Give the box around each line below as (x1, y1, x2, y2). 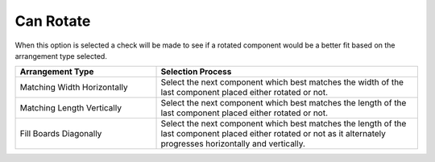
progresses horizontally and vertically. (160, 138, 306, 149)
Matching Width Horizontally (19, 81, 128, 93)
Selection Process (160, 66, 232, 77)
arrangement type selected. (14, 51, 108, 60)
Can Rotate (14, 12, 91, 30)
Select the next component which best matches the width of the (160, 77, 404, 88)
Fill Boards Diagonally (19, 128, 102, 139)
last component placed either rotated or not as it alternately (160, 128, 387, 139)
